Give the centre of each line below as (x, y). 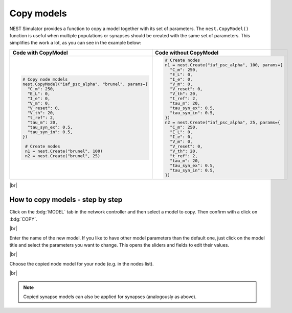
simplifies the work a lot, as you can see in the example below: (75, 43)
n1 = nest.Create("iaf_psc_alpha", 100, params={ (224, 65)
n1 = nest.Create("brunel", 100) (64, 151)
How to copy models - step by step (66, 200)
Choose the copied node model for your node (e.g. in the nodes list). (82, 263)
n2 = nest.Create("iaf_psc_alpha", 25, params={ (223, 122)
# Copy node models (45, 79)
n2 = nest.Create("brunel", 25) (63, 156)
